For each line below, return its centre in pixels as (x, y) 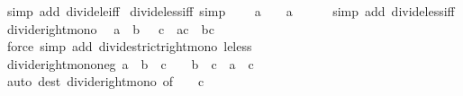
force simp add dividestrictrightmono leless (129, 46)
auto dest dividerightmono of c (105, 81)
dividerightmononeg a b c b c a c (130, 63)
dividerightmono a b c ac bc (110, 28)
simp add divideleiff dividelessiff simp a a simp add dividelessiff (231, 11)
